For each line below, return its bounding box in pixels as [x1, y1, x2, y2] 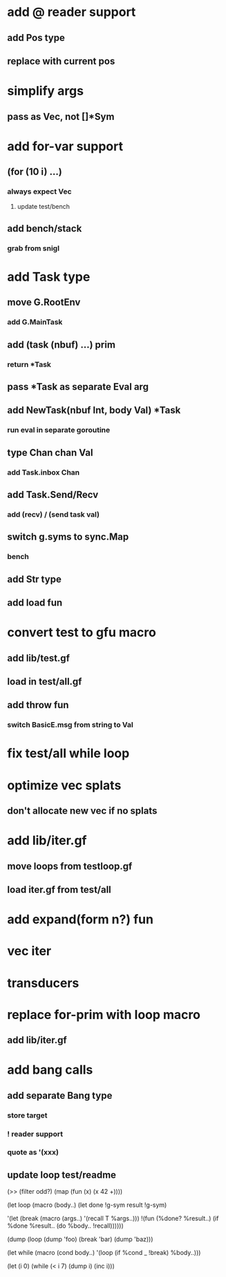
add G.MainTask [7, 317, 63, 327]
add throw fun [7, 699, 69, 711]
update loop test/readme [7, 1169, 116, 1181]
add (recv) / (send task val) [7, 509, 100, 519]
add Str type [7, 573, 62, 585]
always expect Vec [7, 187, 72, 196]
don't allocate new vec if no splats [7, 805, 158, 817]
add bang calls [7, 1062, 93, 1078]
